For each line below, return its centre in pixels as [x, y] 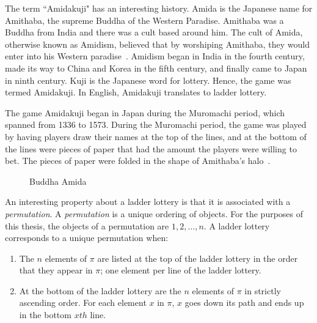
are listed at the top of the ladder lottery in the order [198, 258]
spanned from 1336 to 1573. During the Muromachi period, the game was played [156, 124]
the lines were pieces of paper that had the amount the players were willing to [151, 148]
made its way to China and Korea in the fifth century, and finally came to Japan [156, 68]
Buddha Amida [58, 181]
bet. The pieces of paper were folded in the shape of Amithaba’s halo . [138, 161]
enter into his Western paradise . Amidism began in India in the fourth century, [155, 56]
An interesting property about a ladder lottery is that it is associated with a [148, 202]
